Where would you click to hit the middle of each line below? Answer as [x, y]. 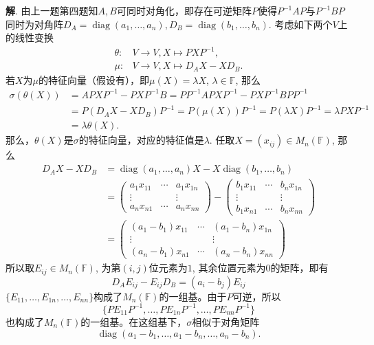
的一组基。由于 [193, 296]
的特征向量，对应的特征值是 [141, 140]
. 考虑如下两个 [300, 24]
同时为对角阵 [34, 24]
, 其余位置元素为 [229, 268]
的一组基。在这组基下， [134, 321]
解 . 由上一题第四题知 [52, 10]
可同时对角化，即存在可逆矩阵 [184, 10]
